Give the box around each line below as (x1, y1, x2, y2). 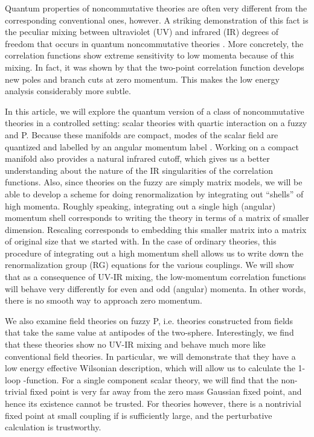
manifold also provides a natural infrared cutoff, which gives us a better (5, 152, 270, 165)
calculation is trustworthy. (5, 421, 101, 433)
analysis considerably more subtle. (5, 85, 131, 97)
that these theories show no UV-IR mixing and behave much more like (5, 338, 266, 351)
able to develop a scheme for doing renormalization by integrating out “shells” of (5, 187, 304, 200)
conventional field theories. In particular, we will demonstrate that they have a (5, 349, 296, 362)
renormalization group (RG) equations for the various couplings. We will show (5, 258, 294, 271)
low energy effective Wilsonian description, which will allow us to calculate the (5, 362, 295, 374)
